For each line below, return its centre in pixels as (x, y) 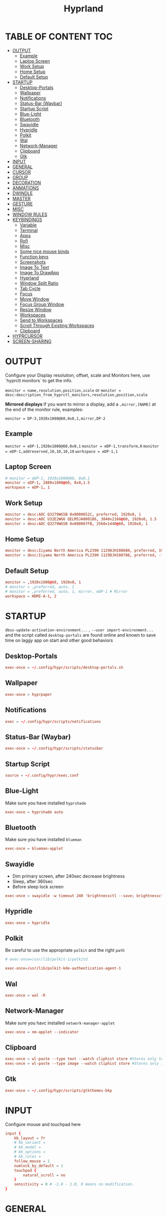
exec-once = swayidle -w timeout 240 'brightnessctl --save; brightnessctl (85, 896)
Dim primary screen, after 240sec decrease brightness (69, 876)
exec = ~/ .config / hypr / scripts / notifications (53, 721)
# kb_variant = (30, 1143)
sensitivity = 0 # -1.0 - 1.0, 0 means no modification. (74, 1184)
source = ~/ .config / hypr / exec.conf (42, 775)
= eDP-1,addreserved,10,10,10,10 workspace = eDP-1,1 (61, 451)
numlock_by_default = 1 (39, 1166)
